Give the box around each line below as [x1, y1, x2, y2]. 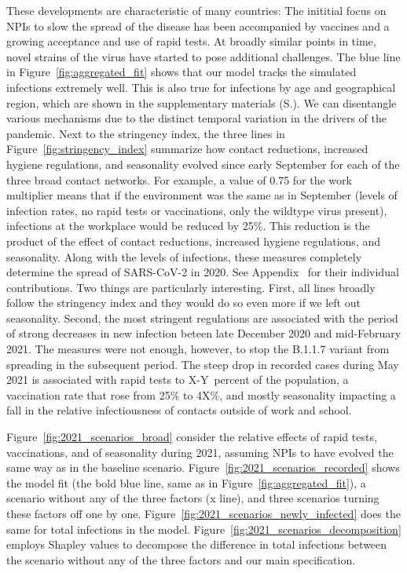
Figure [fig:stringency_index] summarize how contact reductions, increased [6, 141, 368, 157]
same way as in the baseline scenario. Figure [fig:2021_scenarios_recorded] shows [6, 459, 400, 476]
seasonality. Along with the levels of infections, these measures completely [6, 248, 362, 265]
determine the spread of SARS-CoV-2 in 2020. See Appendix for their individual [6, 264, 399, 280]
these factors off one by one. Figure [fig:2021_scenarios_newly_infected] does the [6, 505, 401, 521]
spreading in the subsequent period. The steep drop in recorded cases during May [6, 356, 399, 372]
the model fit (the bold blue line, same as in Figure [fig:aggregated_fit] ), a [6, 474, 366, 491]
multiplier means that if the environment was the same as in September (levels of [6, 187, 398, 203]
